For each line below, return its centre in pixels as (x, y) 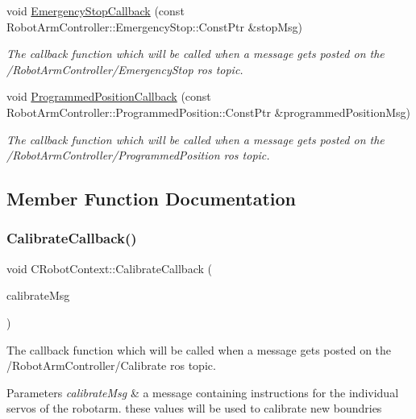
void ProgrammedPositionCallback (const (109, 96)
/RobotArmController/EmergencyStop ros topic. (125, 69)
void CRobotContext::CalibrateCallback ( (109, 268)
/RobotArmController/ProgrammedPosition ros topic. (138, 155)
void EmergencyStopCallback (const (96, 10)
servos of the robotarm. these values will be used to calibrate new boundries (194, 408)
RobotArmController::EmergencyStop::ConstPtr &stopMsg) (155, 26)
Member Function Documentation (152, 199)
